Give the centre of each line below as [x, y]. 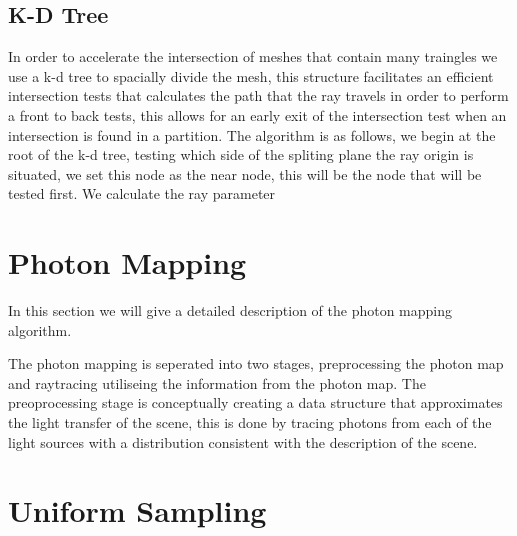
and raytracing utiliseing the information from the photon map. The [217, 382]
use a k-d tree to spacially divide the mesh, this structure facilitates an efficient [251, 75]
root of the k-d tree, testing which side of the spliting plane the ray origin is [241, 154]
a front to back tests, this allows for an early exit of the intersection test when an [257, 114]
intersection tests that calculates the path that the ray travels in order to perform [258, 95]
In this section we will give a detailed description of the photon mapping [230, 310]
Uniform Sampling [137, 510]
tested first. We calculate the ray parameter [142, 193]
